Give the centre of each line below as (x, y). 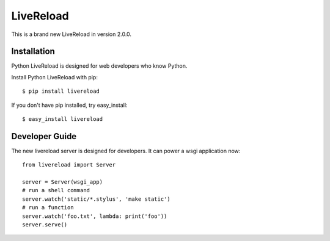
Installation (33, 52)
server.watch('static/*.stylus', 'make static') (96, 199)
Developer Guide (44, 136)
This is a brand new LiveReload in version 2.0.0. (71, 34)
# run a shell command (56, 190)
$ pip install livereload (61, 91)
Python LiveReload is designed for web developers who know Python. (99, 66)
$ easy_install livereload (63, 119)
